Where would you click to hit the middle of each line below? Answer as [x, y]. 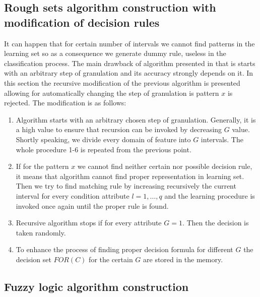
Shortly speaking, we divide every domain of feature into [103, 139]
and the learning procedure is [210, 195]
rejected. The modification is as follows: [65, 103]
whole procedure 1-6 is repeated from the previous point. [104, 149]
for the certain [111, 259]
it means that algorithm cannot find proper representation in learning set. [130, 176]
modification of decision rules [82, 22]
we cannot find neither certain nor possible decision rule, [165, 166]
